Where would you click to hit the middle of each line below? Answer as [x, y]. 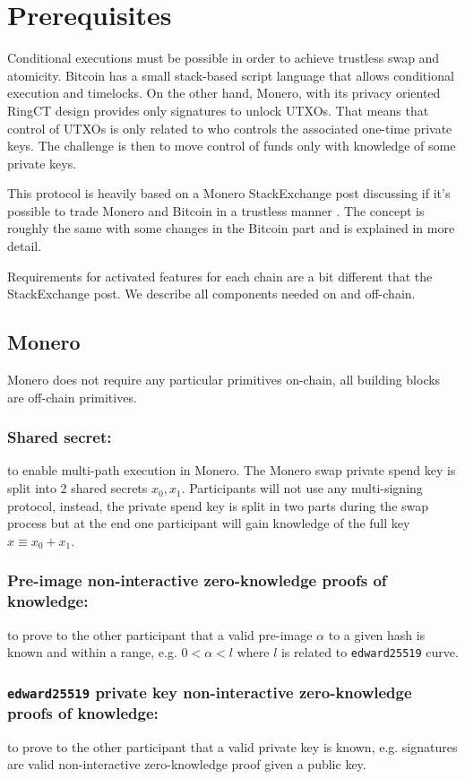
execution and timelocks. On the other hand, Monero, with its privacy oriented [224, 93]
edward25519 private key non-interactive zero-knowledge [210, 692]
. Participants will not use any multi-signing [302, 488]
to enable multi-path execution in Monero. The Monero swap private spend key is [232, 470]
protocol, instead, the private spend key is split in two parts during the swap [218, 505]
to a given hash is [377, 634]
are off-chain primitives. [72, 397]
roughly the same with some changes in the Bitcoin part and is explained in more [231, 228]
